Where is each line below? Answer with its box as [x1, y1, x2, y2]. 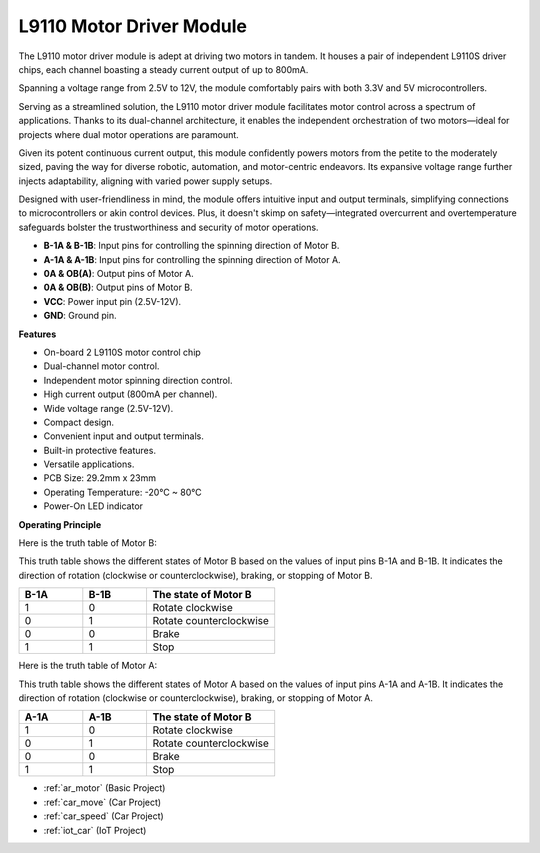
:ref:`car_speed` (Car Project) [43, 810, 164, 822]
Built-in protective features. [43, 444, 157, 456]
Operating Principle [18, 518, 102, 530]
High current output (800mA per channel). [43, 388, 218, 400]
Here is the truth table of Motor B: [18, 537, 157, 549]
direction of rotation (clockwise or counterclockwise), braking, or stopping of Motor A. [18, 692, 374, 704]
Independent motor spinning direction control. [43, 374, 233, 386]
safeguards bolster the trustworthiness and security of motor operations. [18, 221, 319, 233]
